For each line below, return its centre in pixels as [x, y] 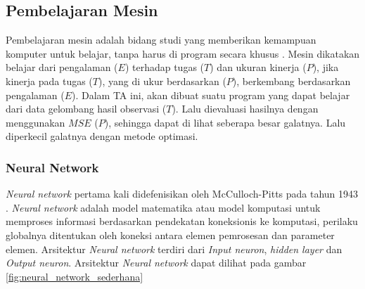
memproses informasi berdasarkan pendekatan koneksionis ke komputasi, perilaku [182, 221]
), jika [326, 67]
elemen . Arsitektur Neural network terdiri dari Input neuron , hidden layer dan [174, 249]
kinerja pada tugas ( [49, 81]
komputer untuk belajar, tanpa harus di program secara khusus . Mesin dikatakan [183, 53]
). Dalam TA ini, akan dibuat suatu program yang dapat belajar [211, 95]
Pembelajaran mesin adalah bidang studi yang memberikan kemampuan [161, 40]
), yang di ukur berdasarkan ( [162, 81]
